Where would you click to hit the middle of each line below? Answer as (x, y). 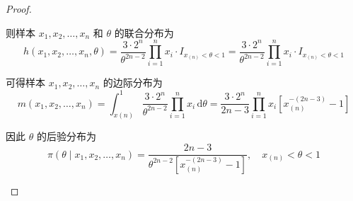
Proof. (19, 8)
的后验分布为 (66, 136)
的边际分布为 (133, 82)
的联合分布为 (144, 32)
